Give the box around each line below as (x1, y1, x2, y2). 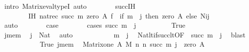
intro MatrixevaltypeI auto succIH (4, 1, 136, 11)
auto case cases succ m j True (4, 20, 185, 30)
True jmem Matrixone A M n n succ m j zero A (40, 39, 205, 49)
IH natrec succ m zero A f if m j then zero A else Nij (28, 10, 210, 20)
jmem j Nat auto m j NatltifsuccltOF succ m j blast (4, 29, 246, 39)
